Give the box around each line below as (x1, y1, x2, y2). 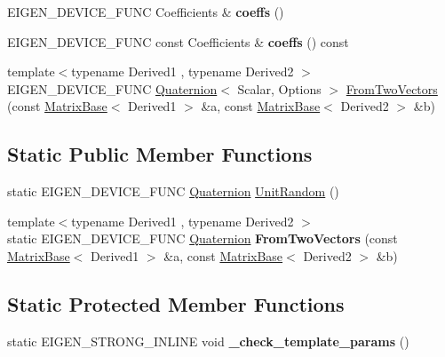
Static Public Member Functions (7, 140, 313, 168)
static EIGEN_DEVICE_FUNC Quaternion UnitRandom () (7, 182, 339, 201)
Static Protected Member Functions (7, 290, 345, 317)
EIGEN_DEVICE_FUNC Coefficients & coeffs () (7, 3, 284, 20)
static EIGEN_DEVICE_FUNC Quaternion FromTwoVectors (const (7, 229, 398, 248)
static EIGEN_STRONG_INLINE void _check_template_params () (7, 331, 409, 350)
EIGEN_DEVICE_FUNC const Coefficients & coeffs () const (7, 32, 349, 51)
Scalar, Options (237, 79, 322, 98)
